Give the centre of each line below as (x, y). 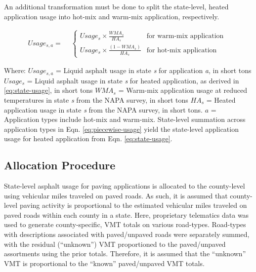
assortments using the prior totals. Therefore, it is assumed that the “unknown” (125, 253)
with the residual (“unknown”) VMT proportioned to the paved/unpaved (115, 244)
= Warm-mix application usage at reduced (183, 90)
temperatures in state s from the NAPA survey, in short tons (96, 99)
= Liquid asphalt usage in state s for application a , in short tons (154, 70)
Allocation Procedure (60, 165)
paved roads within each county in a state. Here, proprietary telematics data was (127, 214)
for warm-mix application (185, 36)
